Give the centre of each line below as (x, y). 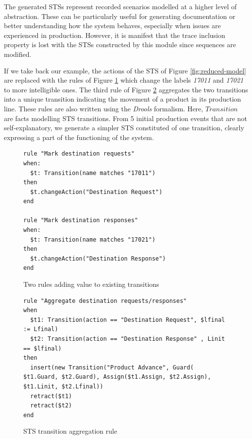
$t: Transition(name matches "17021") (93, 239)
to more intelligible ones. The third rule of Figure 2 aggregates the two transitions (126, 89)
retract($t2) (51, 406)
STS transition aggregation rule (70, 431)
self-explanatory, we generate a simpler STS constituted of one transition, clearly (124, 128)
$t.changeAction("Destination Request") (96, 192)
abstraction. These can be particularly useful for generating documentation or (120, 16)
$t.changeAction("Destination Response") (98, 258)
